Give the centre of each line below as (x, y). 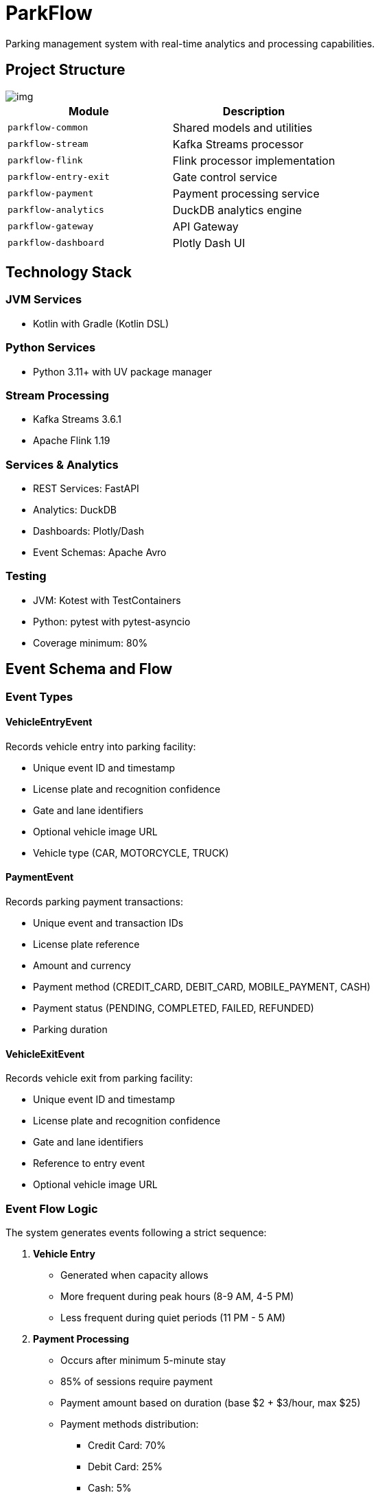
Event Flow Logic (52, 1208)
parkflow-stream (48, 144)
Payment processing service (246, 193)
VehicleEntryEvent (49, 722)
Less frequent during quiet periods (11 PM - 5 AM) (173, 1318)
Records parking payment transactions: (94, 902)
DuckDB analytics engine (237, 210)
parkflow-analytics (56, 210)
